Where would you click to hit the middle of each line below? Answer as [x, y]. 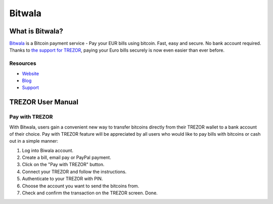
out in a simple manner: [34, 141]
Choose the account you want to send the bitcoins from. [81, 186]
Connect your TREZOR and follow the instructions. [74, 172]
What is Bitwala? [36, 31]
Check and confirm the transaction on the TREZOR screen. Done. [90, 193]
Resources [23, 63]
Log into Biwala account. [48, 150]
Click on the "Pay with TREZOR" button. [63, 165]
